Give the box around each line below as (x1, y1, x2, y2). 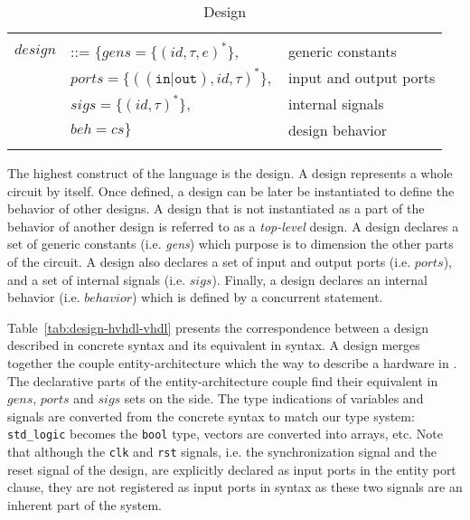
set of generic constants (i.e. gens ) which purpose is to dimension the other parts (7, 234, 454, 253)
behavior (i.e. (7, 288, 80, 307)
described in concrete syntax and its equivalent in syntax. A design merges (7, 336, 420, 355)
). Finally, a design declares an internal (211, 269, 428, 288)
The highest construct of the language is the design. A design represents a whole (7, 164, 453, 182)
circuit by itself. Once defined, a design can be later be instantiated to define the (7, 181, 455, 200)
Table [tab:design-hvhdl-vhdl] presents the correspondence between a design (7, 317, 429, 336)
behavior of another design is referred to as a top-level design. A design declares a (7, 216, 459, 235)
